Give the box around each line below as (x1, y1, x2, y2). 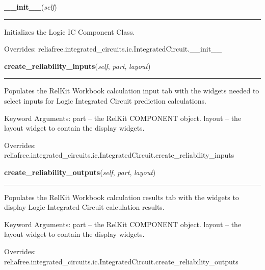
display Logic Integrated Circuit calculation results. (4, 202, 165, 212)
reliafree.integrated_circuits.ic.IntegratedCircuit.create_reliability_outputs (4, 256, 238, 266)
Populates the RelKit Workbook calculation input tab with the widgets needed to (4, 85, 259, 96)
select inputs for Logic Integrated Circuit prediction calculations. (4, 95, 206, 106)
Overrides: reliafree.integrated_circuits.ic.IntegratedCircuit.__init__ (4, 43, 222, 54)
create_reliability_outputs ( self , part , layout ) (4, 166, 156, 177)
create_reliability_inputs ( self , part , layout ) (4, 60, 151, 71)
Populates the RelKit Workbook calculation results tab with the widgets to (4, 191, 239, 202)
